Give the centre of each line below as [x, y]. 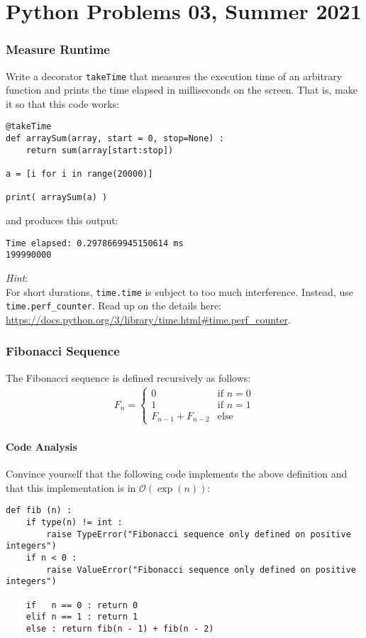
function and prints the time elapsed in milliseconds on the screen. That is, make [182, 90]
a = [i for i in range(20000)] [79, 174]
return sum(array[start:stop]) [100, 150]
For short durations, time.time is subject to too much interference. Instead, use [179, 291]
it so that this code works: [63, 103]
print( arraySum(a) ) [57, 198]
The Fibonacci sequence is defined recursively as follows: [128, 377]
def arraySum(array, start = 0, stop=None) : [115, 139]
